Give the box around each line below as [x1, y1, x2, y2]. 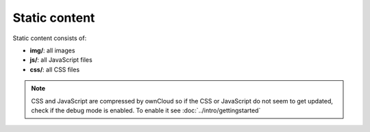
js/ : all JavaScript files [29, 56, 92, 64]
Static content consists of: [12, 34, 87, 42]
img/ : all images [29, 46, 75, 54]
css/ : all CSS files [29, 65, 80, 73]
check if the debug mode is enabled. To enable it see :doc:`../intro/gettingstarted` [31, 106, 261, 114]
